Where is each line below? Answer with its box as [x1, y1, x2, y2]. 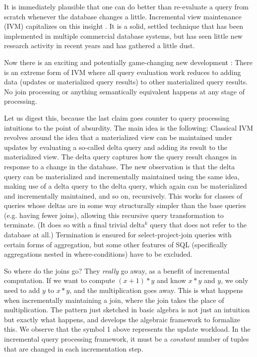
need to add [4, 285, 40, 295]
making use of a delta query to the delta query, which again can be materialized [4, 181, 247, 191]
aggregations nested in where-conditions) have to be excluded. [4, 249, 193, 259]
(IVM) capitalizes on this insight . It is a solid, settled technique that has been [4, 21, 243, 31]
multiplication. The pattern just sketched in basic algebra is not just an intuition [4, 304, 250, 315]
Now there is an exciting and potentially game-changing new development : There [4, 57, 253, 67]
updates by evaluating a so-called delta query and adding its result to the [4, 142, 227, 152]
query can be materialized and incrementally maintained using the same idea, [4, 171, 240, 181]
